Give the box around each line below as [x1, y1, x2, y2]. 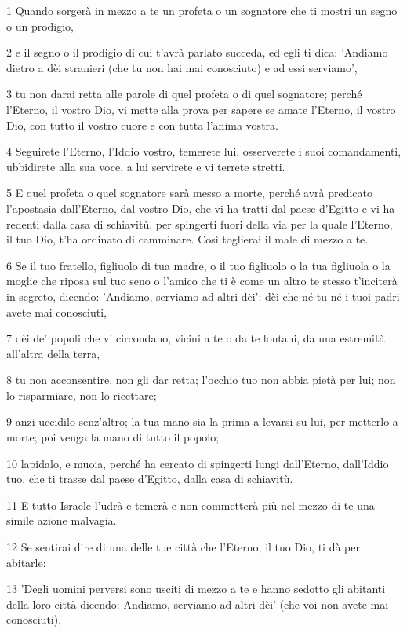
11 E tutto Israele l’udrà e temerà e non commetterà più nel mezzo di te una [6, 496, 375, 513]
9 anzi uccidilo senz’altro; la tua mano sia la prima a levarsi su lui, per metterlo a [6, 413, 398, 430]
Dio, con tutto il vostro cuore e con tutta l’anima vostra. [6, 116, 278, 133]
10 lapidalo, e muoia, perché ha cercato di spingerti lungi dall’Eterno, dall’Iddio [6, 455, 389, 471]
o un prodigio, [6, 17, 74, 34]
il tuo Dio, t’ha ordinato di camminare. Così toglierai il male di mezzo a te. [6, 231, 369, 247]
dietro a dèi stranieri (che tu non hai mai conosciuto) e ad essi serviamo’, [6, 59, 358, 75]
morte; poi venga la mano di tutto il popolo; [6, 429, 220, 445]
